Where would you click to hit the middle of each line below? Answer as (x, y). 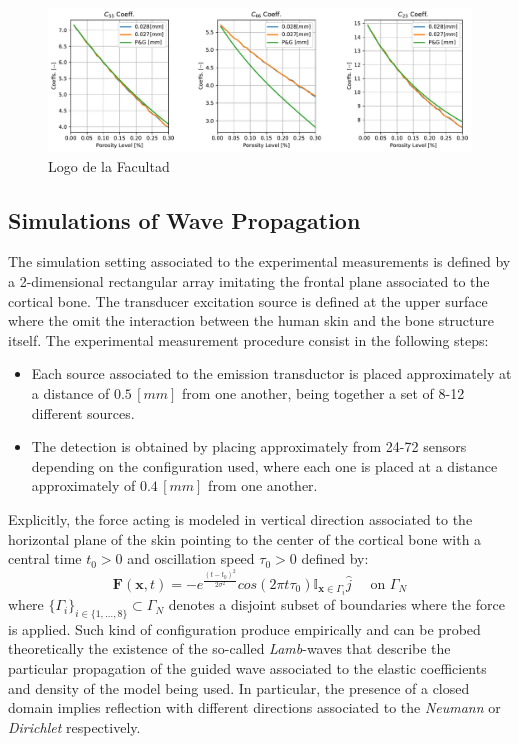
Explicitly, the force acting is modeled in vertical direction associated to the (240, 519)
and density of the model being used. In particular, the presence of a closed (239, 687)
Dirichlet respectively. (74, 726)
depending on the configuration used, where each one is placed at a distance (264, 465)
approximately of (83, 485)
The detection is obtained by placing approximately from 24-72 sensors (249, 446)
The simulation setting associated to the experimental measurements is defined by (259, 261)
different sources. (83, 412)
